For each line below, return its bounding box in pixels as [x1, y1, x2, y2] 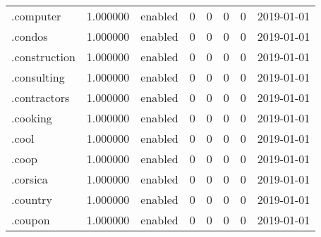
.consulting [11, 69, 65, 85]
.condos [11, 28, 48, 44]
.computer [11, 8, 61, 24]
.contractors [11, 89, 70, 105]
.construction [11, 49, 75, 65]
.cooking [11, 110, 52, 126]
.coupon [11, 212, 50, 228]
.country [11, 191, 52, 207]
